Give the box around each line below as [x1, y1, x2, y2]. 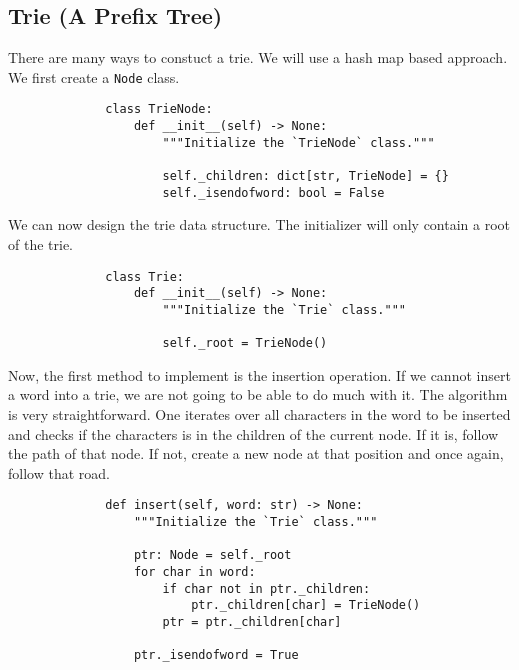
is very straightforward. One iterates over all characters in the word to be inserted [8, 404, 511, 425]
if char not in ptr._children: [162, 581, 371, 596]
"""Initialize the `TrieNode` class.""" [162, 135, 435, 150]
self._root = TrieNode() [162, 336, 328, 351]
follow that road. [8, 462, 110, 483]
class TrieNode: [105, 102, 213, 117]
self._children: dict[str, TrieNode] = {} [162, 169, 449, 184]
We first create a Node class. [8, 66, 180, 87]
